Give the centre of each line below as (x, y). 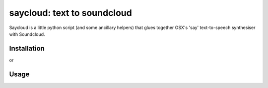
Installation (27, 48)
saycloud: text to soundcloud (71, 13)
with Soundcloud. (27, 34)
